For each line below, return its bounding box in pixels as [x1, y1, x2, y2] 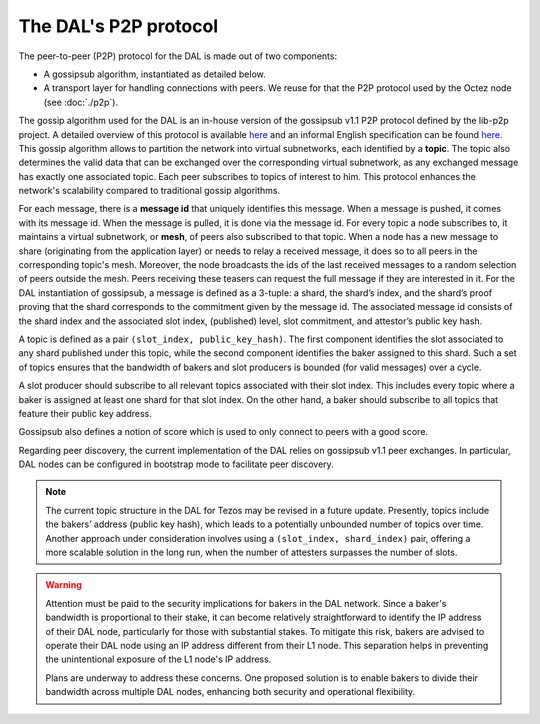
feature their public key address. [18, 407, 152, 419]
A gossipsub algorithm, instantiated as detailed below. [43, 68, 267, 80]
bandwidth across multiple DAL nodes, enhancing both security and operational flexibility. [45, 686, 416, 698]
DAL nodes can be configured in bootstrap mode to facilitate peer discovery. [18, 458, 334, 470]
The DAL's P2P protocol [18, 15, 219, 37]
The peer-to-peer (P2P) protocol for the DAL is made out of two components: [18, 50, 338, 62]
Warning [45, 579, 82, 591]
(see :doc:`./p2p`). [43, 96, 119, 108]
